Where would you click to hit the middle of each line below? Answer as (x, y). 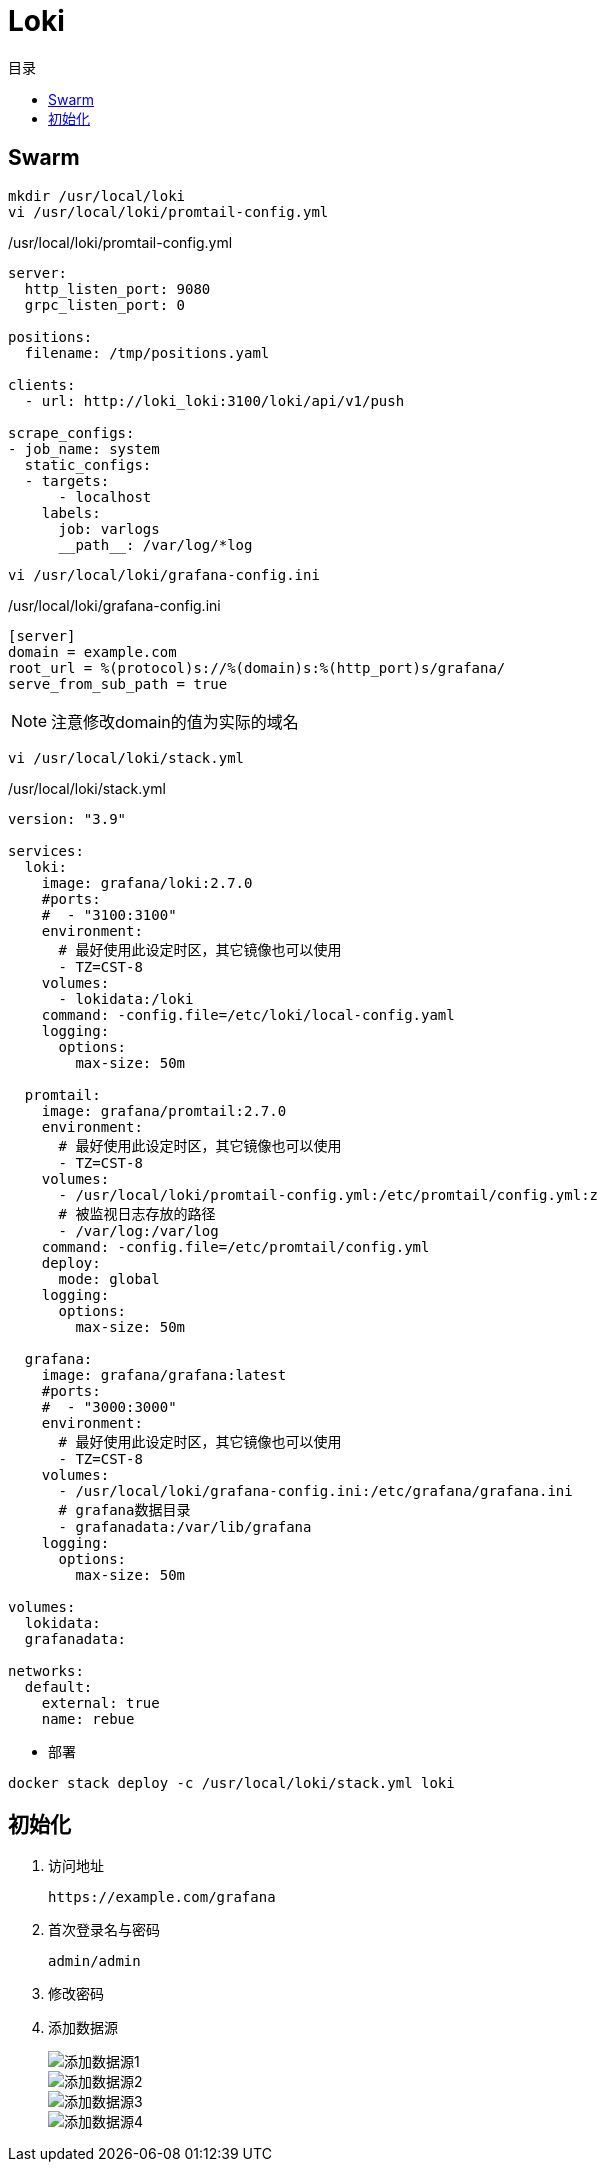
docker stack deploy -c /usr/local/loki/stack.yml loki (231, 1782)
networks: (46, 1670)
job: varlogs (109, 528)
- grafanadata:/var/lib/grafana (185, 1526)
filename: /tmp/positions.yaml (147, 352)
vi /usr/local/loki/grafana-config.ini (164, 574)
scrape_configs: (71, 432)
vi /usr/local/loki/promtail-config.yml (168, 211)
